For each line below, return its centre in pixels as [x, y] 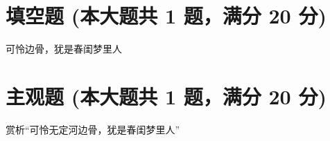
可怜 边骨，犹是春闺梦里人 [64, 49]
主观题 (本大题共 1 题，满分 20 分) [166, 96]
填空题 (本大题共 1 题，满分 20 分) [166, 16]
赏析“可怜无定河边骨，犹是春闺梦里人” [93, 129]
